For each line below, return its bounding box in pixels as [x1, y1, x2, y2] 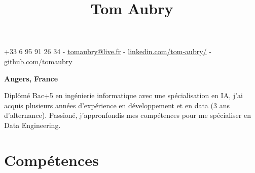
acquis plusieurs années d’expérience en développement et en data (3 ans [4, 100, 230, 110]
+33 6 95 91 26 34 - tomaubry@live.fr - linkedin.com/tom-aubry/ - [4, 46, 211, 57]
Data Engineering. [4, 119, 61, 130]
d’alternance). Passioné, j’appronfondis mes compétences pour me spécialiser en [4, 110, 251, 120]
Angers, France [4, 73, 58, 83]
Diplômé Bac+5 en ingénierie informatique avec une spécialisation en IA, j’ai [4, 90, 243, 101]
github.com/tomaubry [4, 56, 72, 66]
